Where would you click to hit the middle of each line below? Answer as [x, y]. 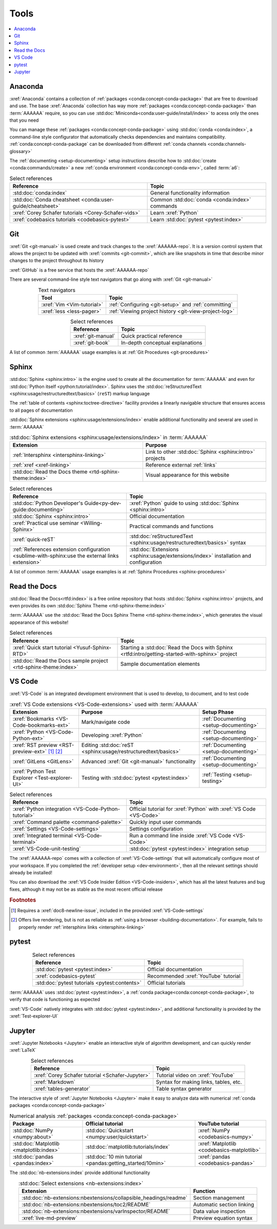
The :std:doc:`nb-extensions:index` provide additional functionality [80, 1173]
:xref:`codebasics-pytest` [66, 976]
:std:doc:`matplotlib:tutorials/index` [128, 1147]
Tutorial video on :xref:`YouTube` [195, 1076]
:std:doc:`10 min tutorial [114, 1157]
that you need [24, 120]
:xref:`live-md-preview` [49, 1218]
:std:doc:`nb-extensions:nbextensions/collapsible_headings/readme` [104, 1198]
